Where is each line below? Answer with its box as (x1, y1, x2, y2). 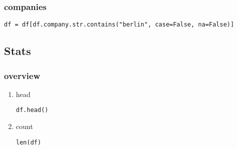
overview (4, 69, 41, 81)
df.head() (16, 106, 49, 114)
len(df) (16, 138, 41, 146)
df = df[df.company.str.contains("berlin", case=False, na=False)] (4, 21, 234, 28)
